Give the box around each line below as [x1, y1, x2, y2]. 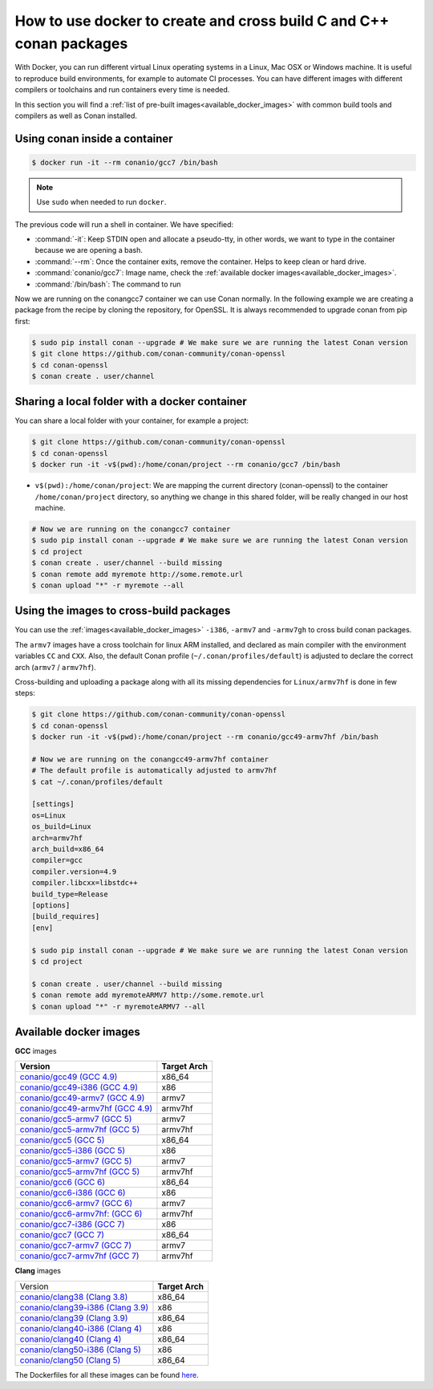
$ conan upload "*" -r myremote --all [31, 580, 184, 590]
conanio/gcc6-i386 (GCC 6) [19, 1188, 126, 1199]
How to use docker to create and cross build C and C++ [14, 12, 390, 30]
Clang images [14, 1266, 62, 1276]
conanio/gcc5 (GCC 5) [19, 1135, 105, 1146]
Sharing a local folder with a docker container [14, 395, 248, 408]
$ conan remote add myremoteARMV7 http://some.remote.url [31, 991, 265, 1000]
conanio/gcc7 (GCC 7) [19, 1229, 104, 1241]
